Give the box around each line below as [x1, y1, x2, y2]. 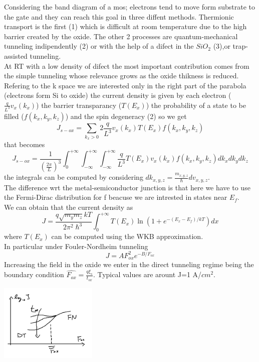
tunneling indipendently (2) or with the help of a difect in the [4, 41, 194, 51]
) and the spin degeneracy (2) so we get [65, 110, 187, 121]
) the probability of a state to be [146, 99, 246, 110]
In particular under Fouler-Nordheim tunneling [4, 240, 148, 251]
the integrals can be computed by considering [4, 172, 143, 182]
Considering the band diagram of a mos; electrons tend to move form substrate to [4, 2, 255, 12]
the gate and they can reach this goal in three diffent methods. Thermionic [4, 11, 234, 22]
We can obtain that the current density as [4, 201, 133, 212]
